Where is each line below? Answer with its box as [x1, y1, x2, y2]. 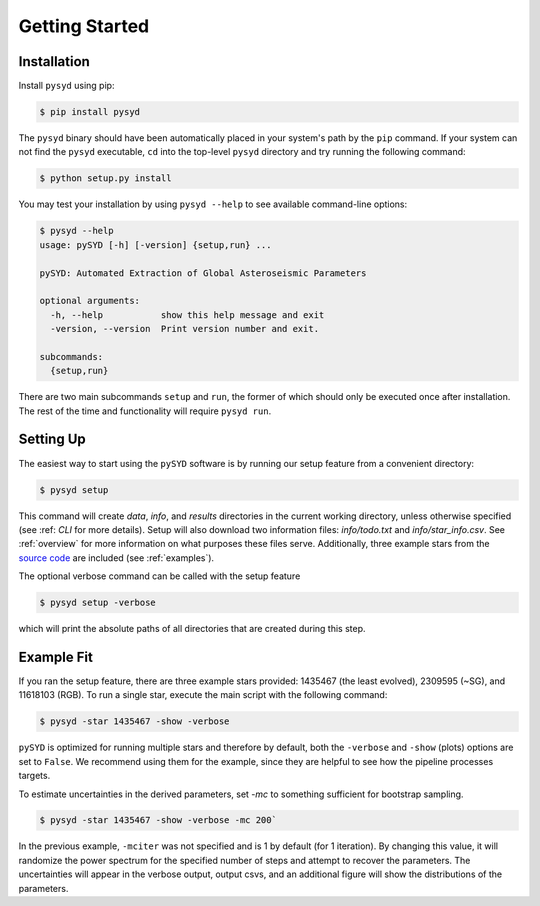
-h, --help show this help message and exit [50, 309, 325, 320]
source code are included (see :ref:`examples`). [18, 551, 215, 564]
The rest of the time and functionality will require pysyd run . [18, 405, 272, 417]
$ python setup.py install [39, 173, 172, 184]
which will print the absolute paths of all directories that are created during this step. [18, 623, 366, 635]
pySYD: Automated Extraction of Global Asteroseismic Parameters [39, 267, 367, 279]
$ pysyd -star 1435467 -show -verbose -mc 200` [39, 815, 277, 826]
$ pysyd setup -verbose [39, 597, 157, 609]
